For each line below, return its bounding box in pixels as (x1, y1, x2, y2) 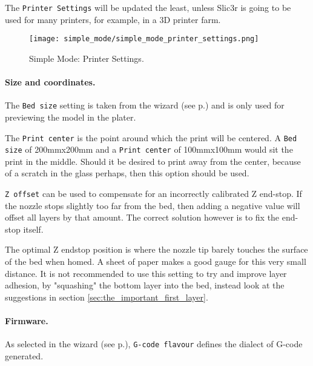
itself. (23, 222, 44, 235)
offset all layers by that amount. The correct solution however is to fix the (5, 211, 280, 224)
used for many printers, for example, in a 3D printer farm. (5, 13, 221, 25)
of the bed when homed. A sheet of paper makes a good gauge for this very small (5, 255, 306, 268)
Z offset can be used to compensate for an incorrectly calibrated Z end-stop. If (5, 187, 302, 200)
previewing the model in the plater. (5, 110, 136, 123)
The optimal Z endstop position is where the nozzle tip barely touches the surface (5, 243, 308, 256)
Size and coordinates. (5, 76, 96, 88)
